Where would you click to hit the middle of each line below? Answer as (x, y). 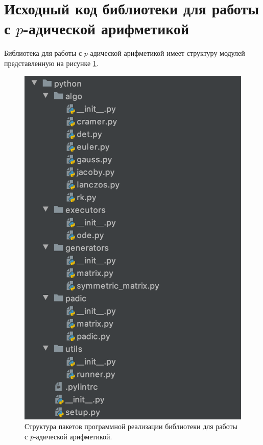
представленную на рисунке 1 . (51, 63)
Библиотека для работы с (43, 53)
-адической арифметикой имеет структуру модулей (166, 53)
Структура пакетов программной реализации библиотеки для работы (131, 426)
